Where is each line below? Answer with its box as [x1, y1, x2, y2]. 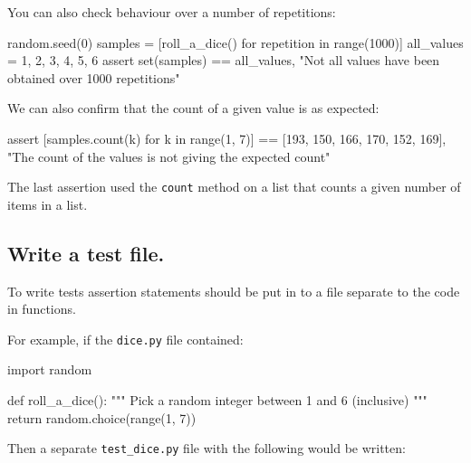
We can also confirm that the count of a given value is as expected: [7, 99, 380, 118]
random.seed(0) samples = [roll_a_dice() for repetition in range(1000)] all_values [7, 33, 464, 52]
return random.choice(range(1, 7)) [7, 408, 197, 427]
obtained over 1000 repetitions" [7, 68, 180, 87]
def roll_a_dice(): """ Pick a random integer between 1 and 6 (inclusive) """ [7, 391, 428, 410]
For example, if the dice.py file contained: [7, 329, 244, 348]
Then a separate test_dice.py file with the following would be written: [7, 439, 406, 458]
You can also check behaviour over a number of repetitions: [7, 3, 336, 21]
